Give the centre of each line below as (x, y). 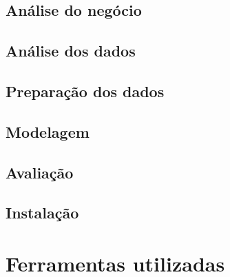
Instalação (42, 213)
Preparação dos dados (85, 91)
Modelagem (48, 131)
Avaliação (40, 172)
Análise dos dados (71, 51)
